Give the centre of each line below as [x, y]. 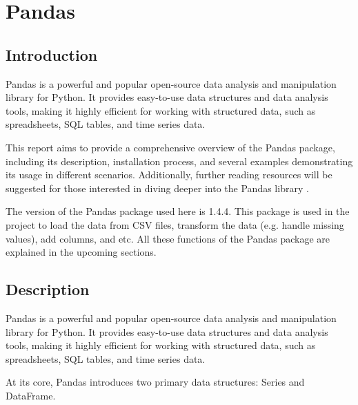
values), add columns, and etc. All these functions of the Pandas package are [168, 238]
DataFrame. [31, 395]
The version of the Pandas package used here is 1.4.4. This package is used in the [178, 211]
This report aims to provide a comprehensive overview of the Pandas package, [170, 147]
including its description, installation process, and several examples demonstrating [179, 161]
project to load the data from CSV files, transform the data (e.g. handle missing [175, 224]
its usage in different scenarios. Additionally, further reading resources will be [169, 175]
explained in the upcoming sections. [81, 252]
